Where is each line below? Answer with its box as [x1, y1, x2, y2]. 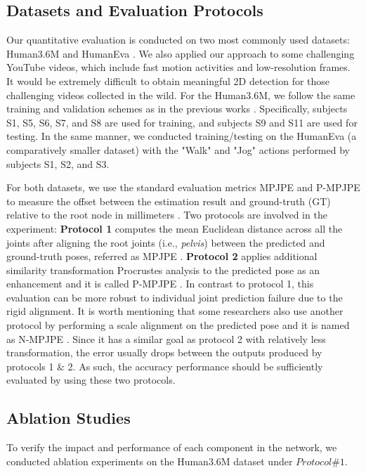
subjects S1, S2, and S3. [6, 156, 110, 171]
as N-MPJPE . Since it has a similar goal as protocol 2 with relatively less [6, 331, 326, 346]
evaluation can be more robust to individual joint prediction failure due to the [6, 290, 343, 304]
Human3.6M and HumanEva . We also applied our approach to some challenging [6, 46, 355, 60]
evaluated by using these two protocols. [6, 372, 176, 387]
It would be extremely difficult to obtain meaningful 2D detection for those [6, 73, 330, 88]
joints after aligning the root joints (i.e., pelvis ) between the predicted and [6, 235, 325, 250]
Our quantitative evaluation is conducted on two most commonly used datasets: [6, 32, 350, 47]
